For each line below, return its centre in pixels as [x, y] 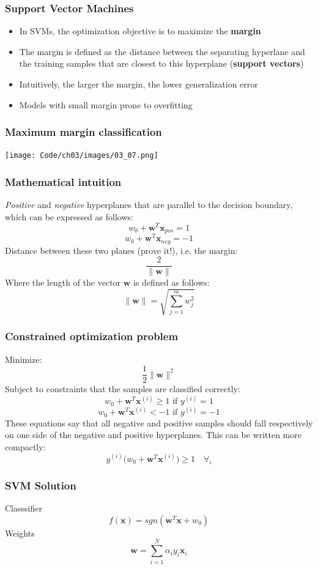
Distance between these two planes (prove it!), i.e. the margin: [121, 250]
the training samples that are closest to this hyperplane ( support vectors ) [161, 63]
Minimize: [24, 359]
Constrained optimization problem [92, 336]
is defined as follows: [172, 282]
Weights [20, 533]
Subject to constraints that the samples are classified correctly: [123, 389]
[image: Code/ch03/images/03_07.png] [82, 156]
